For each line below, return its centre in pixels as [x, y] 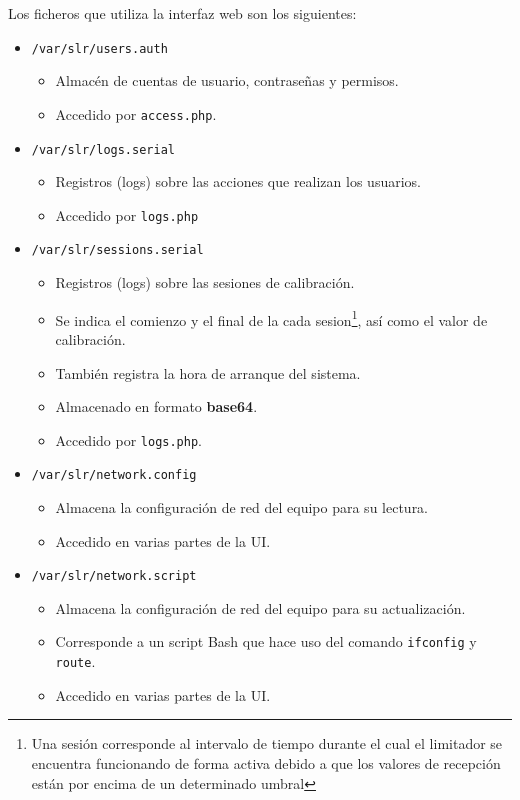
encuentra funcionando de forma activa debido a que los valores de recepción [266, 762]
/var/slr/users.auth [99, 48]
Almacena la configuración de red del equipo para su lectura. [242, 507]
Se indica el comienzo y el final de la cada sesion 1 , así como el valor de [271, 318]
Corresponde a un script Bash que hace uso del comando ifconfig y [266, 641]
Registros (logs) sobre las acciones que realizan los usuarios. [238, 181]
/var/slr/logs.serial [103, 149]
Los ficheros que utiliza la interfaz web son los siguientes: [182, 13]
